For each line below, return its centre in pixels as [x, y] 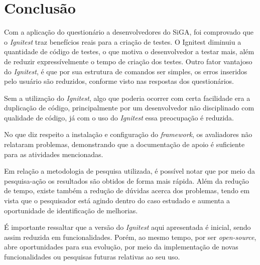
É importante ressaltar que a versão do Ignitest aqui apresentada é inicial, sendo [127, 227]
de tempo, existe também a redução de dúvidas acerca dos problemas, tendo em [127, 190]
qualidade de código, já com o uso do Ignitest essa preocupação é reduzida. [119, 117]
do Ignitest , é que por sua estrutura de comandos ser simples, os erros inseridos [126, 71]
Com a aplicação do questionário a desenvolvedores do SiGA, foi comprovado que [129, 32]
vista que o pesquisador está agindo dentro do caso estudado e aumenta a [117, 201]
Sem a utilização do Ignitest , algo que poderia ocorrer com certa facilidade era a [127, 98]
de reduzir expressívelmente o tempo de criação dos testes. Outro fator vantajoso [128, 61]
